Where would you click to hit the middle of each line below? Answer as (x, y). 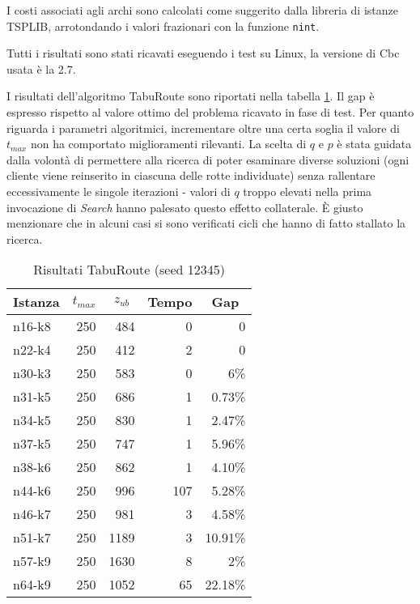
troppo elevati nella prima (308, 191)
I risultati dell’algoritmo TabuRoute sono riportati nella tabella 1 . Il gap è (191, 96)
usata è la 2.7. (41, 68)
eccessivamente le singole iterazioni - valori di (119, 191)
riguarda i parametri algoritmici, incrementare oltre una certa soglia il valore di (203, 128)
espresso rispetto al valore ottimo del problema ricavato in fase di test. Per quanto (210, 112)
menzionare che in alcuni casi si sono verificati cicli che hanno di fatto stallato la (206, 223)
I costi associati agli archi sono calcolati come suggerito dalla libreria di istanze (202, 10)
